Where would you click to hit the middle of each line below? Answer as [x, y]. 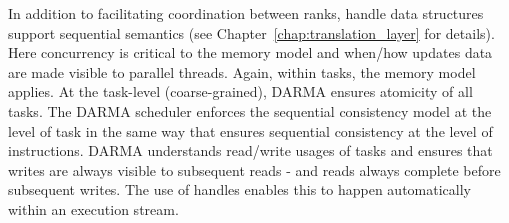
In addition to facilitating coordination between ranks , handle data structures [246, 13]
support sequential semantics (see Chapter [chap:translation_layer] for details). [251, 32]
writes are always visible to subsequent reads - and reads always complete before [254, 169]
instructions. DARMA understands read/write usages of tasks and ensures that [250, 150]
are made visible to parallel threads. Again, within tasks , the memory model [242, 71]
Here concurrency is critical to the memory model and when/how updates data [250, 52]
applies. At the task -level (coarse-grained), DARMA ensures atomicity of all [240, 91]
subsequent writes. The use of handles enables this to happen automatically [239, 189]
